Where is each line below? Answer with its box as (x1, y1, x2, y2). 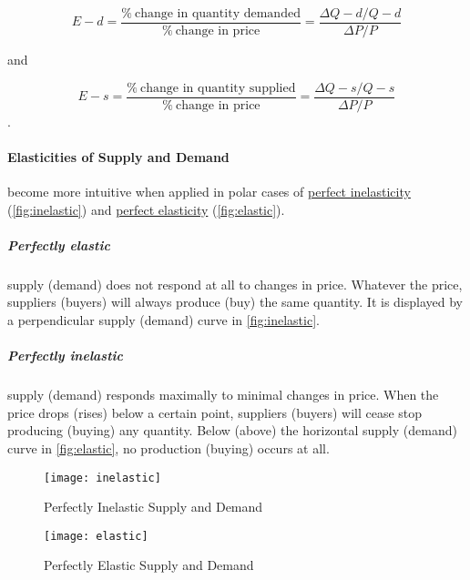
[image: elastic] (44, 529, 148, 543)
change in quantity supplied (140, 81, 296, 95)
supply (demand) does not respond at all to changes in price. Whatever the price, (7, 274, 463, 293)
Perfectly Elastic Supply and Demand (44, 555, 254, 575)
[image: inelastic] (44, 471, 161, 484)
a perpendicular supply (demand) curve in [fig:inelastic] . (7, 310, 320, 330)
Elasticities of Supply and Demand (7, 147, 230, 166)
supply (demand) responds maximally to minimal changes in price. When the (7, 385, 439, 404)
